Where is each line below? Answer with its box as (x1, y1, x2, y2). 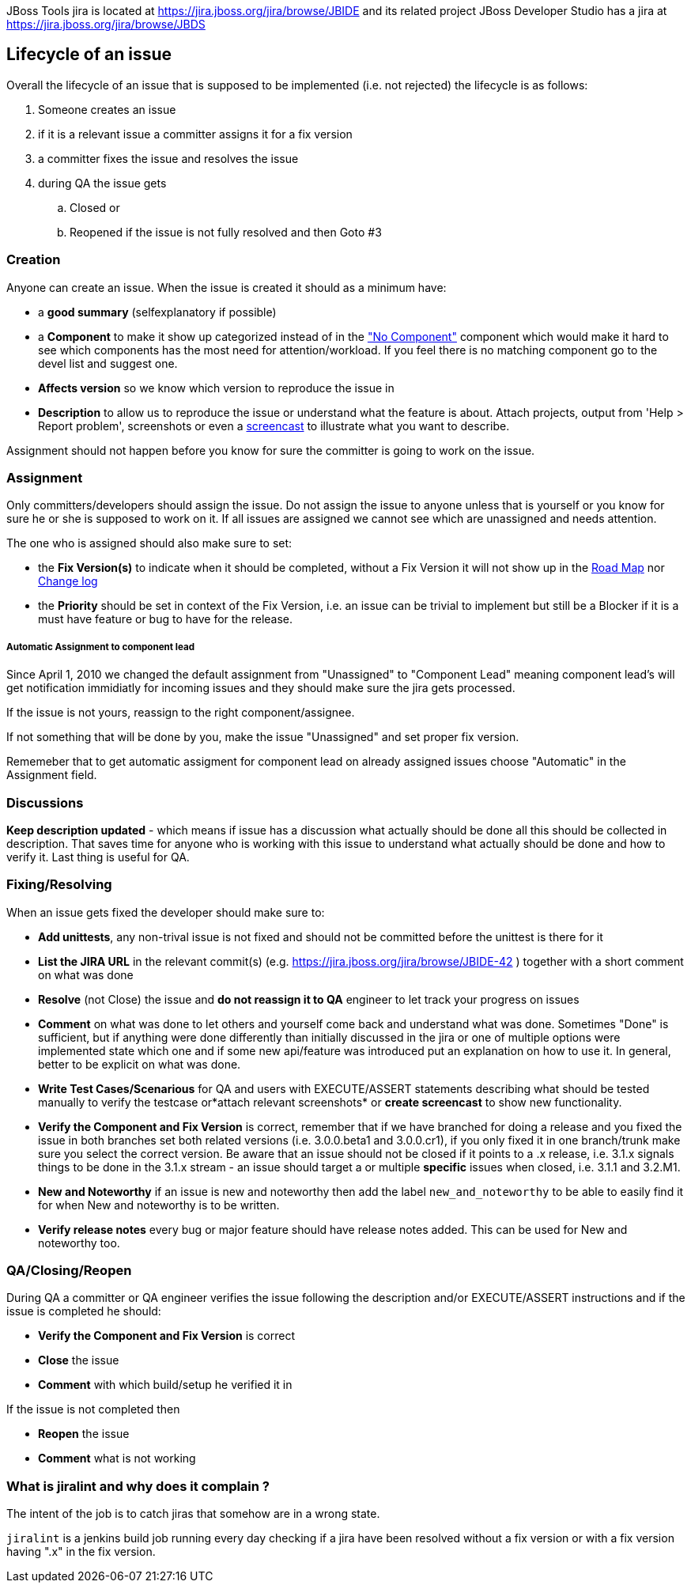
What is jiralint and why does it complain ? (6, 1477, 270, 1494)
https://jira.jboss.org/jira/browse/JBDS (6, 17, 206, 31)
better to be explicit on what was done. (38, 1057, 241, 1071)
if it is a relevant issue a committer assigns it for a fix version (38, 127, 353, 141)
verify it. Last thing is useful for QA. (6, 849, 190, 864)
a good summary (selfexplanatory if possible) (38, 305, 277, 319)
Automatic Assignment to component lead (6, 641, 195, 653)
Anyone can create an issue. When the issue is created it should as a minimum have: (6, 280, 447, 294)
